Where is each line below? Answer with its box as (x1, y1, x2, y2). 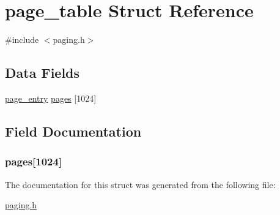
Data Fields (5, 63, 80, 82)
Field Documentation (5, 121, 142, 140)
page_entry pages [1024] (5, 91, 97, 104)
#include (5, 33, 39, 46)
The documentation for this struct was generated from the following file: (5, 178, 276, 190)
